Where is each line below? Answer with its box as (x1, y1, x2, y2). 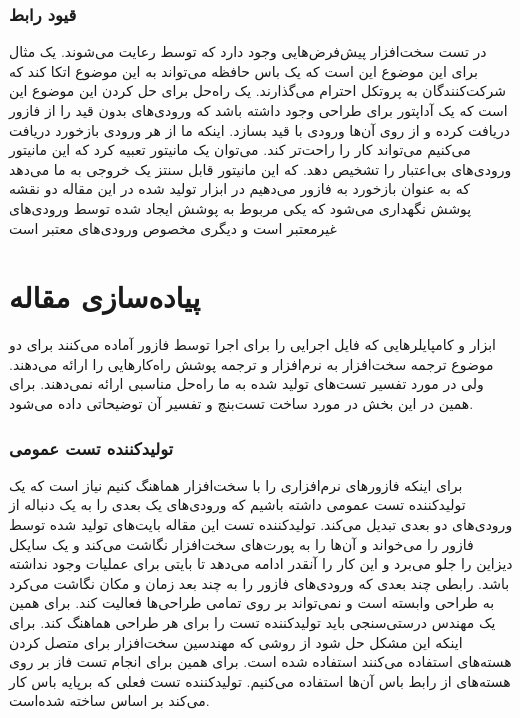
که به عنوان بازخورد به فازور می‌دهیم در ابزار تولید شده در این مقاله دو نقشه (9, 178, 470, 199)
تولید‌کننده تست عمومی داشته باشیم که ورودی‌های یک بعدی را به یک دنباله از (9, 494, 466, 515)
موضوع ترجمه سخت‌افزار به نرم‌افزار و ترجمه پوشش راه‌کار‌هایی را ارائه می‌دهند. (9, 353, 494, 374)
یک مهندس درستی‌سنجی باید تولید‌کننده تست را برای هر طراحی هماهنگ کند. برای (9, 612, 496, 633)
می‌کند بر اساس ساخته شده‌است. (9, 690, 210, 711)
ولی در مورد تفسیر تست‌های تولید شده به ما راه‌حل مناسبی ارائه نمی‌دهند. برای (9, 373, 484, 394)
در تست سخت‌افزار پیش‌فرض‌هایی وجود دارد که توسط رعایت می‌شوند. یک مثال (9, 41, 487, 62)
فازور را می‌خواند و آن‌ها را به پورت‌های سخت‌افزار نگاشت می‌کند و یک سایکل (9, 533, 474, 554)
